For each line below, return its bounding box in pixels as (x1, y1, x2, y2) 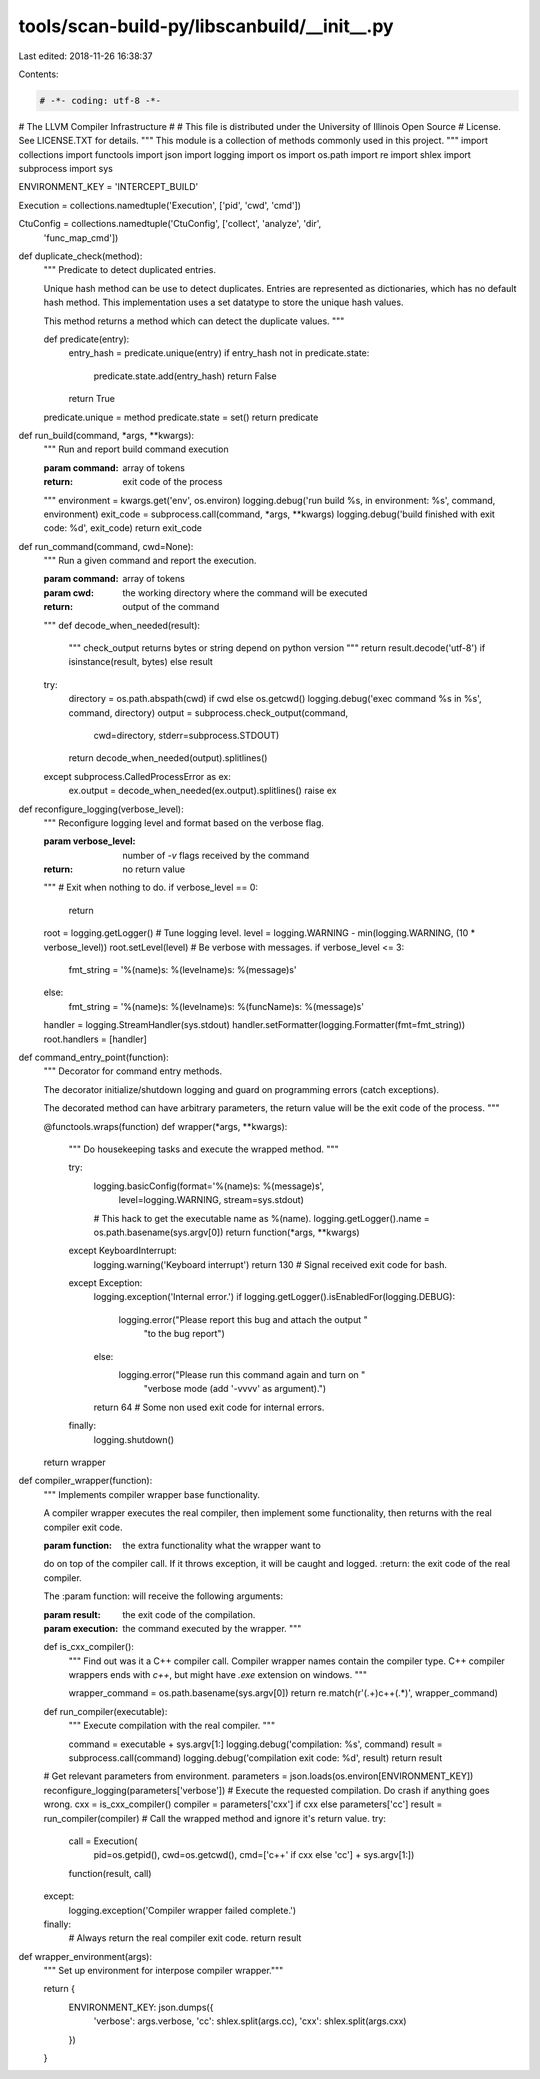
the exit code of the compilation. (122, 1608, 256, 1620)
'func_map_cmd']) (43, 231, 119, 244)
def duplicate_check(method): (18, 250, 143, 262)
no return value (122, 863, 185, 875)
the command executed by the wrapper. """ (122, 1622, 302, 1634)
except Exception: (68, 1277, 143, 1289)
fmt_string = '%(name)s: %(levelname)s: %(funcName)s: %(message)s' (68, 1000, 365, 1012)
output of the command (122, 601, 220, 613)
